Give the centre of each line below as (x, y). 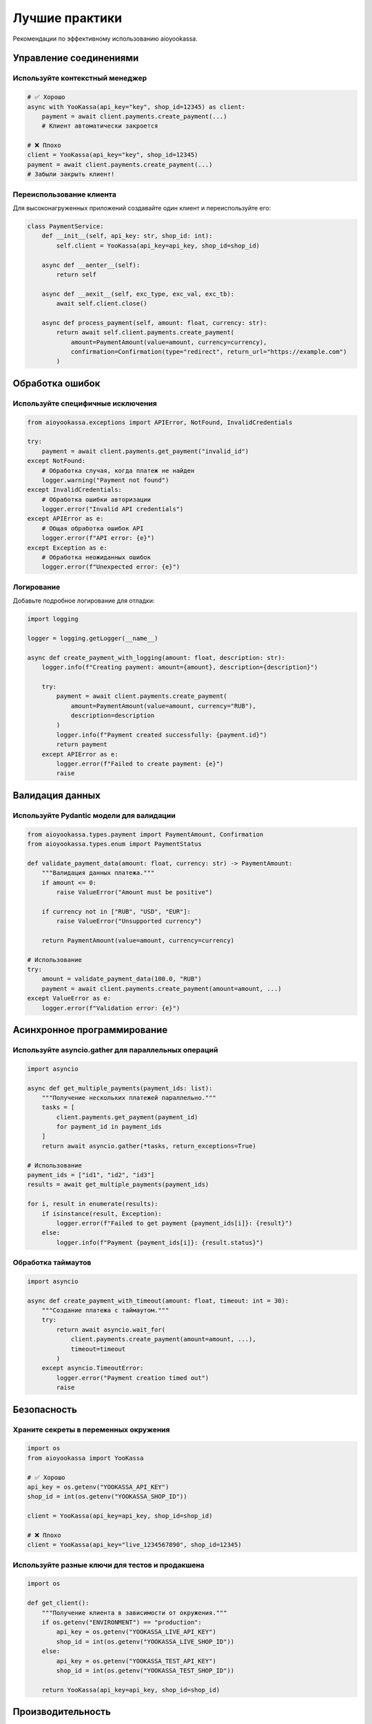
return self (76, 274)
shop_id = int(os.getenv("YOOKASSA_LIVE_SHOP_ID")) (145, 1642)
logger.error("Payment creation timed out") (133, 1378)
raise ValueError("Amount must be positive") (134, 892)
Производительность (62, 1712)
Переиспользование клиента (64, 194)
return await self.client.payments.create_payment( (145, 332)
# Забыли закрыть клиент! (71, 174)
